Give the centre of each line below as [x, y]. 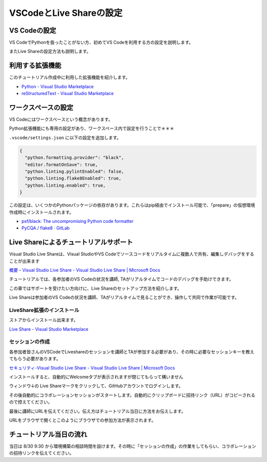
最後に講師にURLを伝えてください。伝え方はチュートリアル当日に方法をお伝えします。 [97, 411]
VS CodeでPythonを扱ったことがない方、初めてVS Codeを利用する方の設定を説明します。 [101, 43]
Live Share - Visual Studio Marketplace [49, 329]
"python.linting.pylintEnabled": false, [74, 171]
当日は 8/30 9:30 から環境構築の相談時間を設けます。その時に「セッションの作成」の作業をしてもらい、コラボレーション [133, 446]
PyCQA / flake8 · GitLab [46, 228]
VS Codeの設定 [33, 30]
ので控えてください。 [31, 402]
